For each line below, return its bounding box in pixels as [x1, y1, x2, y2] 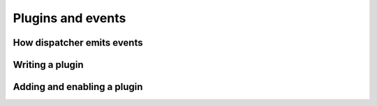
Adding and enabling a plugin [13, 81, 143, 93]
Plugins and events [13, 10, 126, 26]
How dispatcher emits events [13, 37, 143, 48]
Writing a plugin [13, 59, 84, 71]
